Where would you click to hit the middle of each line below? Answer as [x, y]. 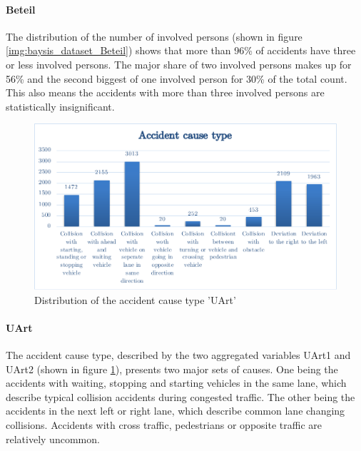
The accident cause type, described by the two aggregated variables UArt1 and [178, 354]
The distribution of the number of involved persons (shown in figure [154, 36]
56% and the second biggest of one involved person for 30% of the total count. [177, 78]
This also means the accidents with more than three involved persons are [165, 92]
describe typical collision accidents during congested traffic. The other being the [180, 396]
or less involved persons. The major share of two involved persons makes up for [179, 64]
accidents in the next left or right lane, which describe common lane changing [176, 411]
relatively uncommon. [53, 439]
